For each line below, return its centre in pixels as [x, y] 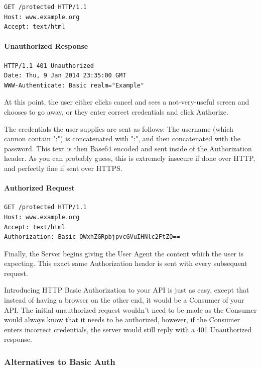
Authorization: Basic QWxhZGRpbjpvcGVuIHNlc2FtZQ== [92, 237]
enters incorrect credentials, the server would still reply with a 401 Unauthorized [128, 329]
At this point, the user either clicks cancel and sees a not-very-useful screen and [127, 102]
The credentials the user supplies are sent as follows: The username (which [119, 128]
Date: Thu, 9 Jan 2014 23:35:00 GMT [65, 76]
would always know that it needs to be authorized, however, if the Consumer [122, 319]
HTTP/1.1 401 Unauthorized [49, 66]
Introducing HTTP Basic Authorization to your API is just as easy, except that [127, 290]
